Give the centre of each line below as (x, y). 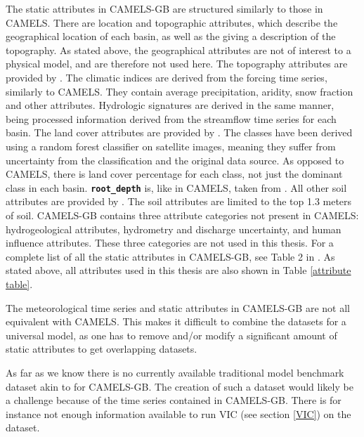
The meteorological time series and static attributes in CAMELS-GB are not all (178, 307)
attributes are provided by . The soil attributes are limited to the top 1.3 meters (179, 201)
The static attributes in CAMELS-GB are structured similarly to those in (164, 8)
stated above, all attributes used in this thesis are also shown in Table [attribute (178, 270)
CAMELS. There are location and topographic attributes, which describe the (172, 22)
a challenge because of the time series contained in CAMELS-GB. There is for (174, 400)
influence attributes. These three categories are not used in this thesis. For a (170, 243)
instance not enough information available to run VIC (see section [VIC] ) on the (178, 413)
